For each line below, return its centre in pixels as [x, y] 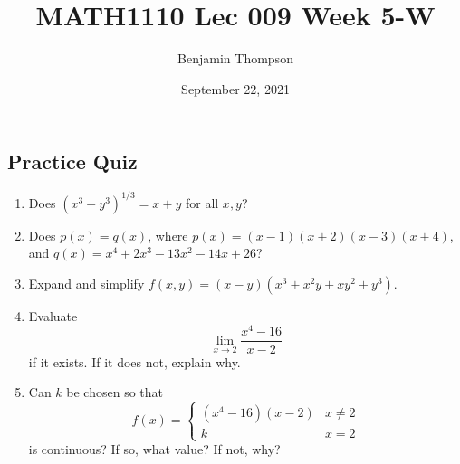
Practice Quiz [72, 161]
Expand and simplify [86, 283]
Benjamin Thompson [235, 58]
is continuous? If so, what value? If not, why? [154, 449]
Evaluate [53, 315]
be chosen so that [115, 392]
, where [168, 235]
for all [202, 202]
